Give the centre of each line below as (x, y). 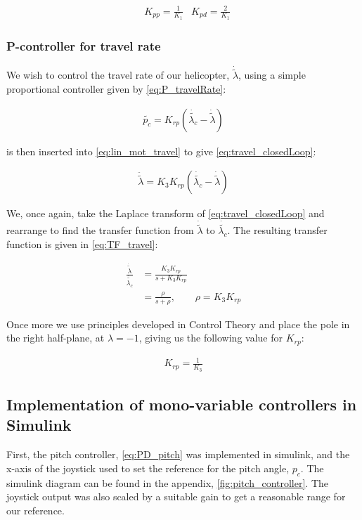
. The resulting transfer (277, 230)
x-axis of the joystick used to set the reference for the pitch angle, (148, 468)
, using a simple (272, 75)
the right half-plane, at (56, 338)
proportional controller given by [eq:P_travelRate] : (116, 89)
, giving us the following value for (211, 338)
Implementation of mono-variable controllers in (182, 404)
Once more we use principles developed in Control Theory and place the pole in (178, 324)
